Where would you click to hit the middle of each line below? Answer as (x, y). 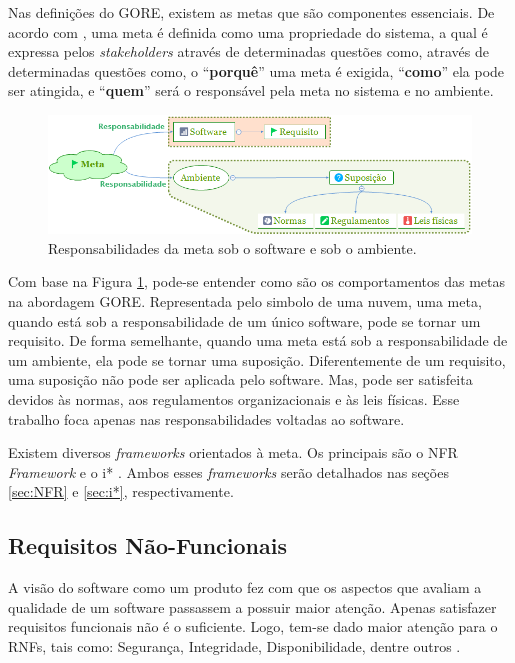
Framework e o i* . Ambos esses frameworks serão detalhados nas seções (228, 471)
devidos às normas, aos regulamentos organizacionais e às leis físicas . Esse (234, 398)
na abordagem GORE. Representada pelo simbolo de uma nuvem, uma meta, (245, 300)
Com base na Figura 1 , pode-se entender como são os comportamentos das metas (256, 281)
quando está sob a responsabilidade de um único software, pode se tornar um (244, 320)
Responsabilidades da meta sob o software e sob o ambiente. (232, 247)
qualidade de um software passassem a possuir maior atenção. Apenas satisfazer (252, 606)
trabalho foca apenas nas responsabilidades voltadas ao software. (206, 418)
